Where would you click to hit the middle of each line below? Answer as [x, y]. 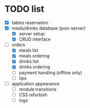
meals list [29, 51]
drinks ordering [34, 67]
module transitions [38, 89]
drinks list [29, 61]
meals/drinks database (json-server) [49, 28]
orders [18, 45]
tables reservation [30, 23]
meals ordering [34, 56]
